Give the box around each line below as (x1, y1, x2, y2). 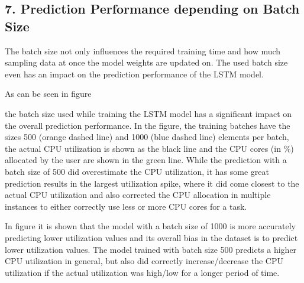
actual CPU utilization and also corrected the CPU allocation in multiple (5, 188, 271, 201)
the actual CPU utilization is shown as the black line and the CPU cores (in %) (5, 142, 294, 154)
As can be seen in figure (5, 87, 92, 100)
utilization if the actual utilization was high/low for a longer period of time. (5, 266, 280, 278)
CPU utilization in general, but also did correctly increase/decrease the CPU (5, 255, 283, 267)
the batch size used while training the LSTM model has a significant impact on (5, 107, 292, 119)
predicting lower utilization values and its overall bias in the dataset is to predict (5, 231, 298, 243)
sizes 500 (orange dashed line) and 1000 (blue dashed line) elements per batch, (5, 131, 289, 143)
